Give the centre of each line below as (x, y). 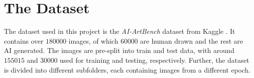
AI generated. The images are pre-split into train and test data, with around (119, 50)
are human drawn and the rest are (192, 40)
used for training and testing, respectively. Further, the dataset (155, 60)
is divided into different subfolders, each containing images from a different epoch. (127, 69)
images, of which (93, 40)
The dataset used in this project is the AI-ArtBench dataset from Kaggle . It (120, 31)
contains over (24, 40)
